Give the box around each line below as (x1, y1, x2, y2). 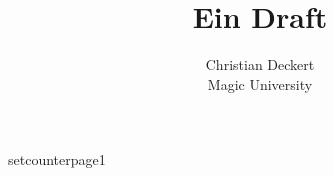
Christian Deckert (205, 54, 315, 75)
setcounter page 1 (8, 149, 106, 170)
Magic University (207, 73, 313, 94)
